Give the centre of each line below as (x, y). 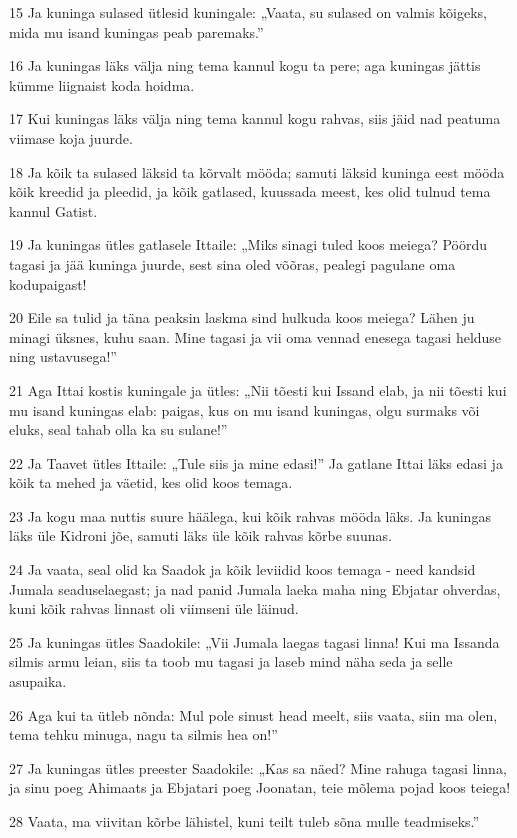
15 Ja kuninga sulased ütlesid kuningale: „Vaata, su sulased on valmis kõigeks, (248, 12)
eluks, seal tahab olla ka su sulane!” (118, 429)
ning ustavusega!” (63, 356)
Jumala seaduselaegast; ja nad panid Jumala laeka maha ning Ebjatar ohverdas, (255, 588)
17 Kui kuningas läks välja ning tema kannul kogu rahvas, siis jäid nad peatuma (255, 118)
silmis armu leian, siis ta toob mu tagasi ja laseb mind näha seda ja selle (231, 661)
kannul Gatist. (53, 210)
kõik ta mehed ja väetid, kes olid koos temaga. (151, 482)
